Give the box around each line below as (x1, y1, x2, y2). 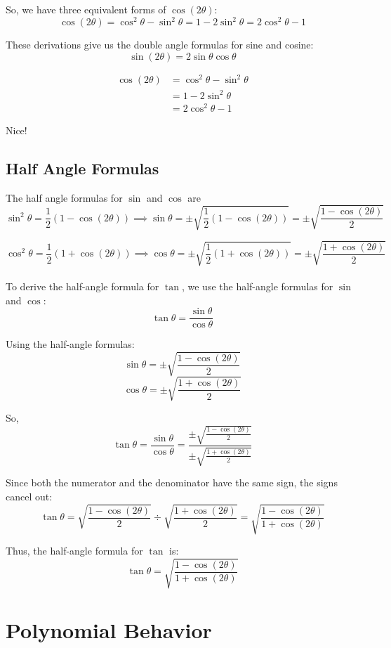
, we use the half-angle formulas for (181, 278, 333, 293)
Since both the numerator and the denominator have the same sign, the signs (6, 475, 338, 490)
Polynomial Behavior (6, 615, 212, 644)
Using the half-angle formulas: (6, 337, 135, 351)
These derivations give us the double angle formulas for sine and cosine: (6, 37, 314, 52)
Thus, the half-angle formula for (6, 543, 143, 558)
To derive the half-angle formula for (6, 278, 159, 293)
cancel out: (6, 489, 53, 504)
